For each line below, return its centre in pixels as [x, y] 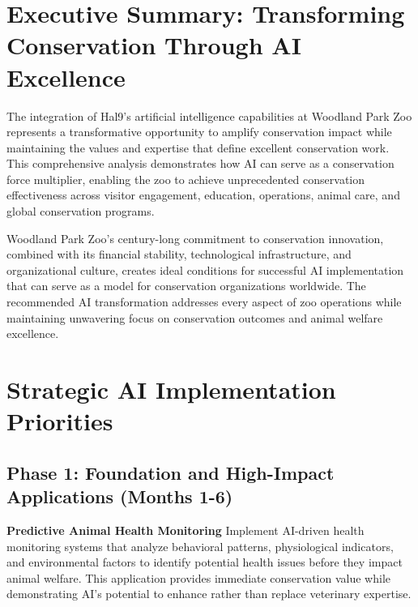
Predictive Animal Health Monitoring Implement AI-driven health [186, 530]
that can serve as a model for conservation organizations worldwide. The [186, 286]
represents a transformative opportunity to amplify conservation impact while [199, 132]
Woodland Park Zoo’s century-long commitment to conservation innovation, [195, 238]
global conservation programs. [81, 211]
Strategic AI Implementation [171, 389]
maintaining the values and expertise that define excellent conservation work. [198, 147]
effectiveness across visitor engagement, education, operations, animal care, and [203, 195]
